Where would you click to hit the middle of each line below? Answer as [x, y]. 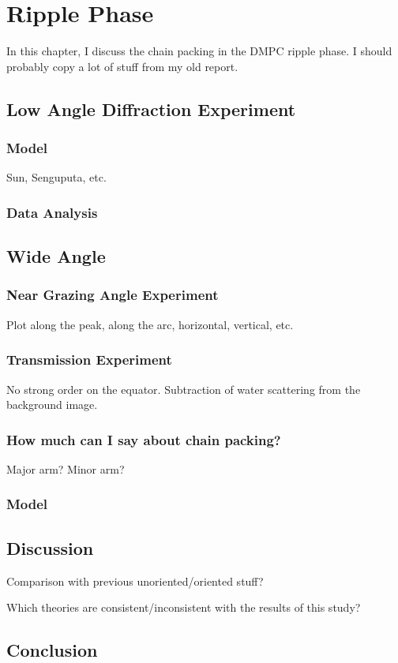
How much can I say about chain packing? [144, 439]
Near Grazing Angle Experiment [113, 295]
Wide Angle [56, 256]
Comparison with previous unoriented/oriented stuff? [135, 581]
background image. [52, 405]
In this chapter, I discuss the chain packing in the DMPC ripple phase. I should [199, 51]
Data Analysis [52, 212]
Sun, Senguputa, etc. [56, 177]
